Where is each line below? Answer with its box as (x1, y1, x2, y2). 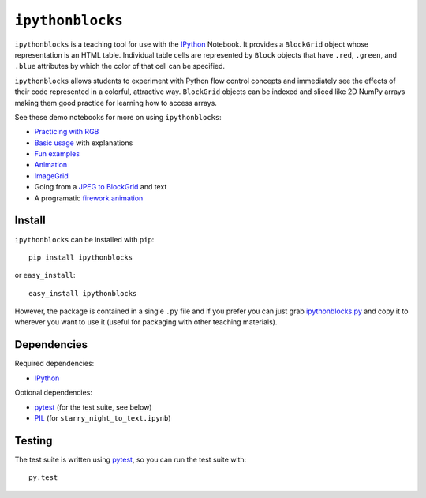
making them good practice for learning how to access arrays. (14, 98, 217, 107)
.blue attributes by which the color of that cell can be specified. (14, 62, 225, 71)
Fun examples (34, 149, 80, 159)
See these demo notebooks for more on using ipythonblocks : (14, 112, 222, 122)
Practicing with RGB (34, 127, 99, 137)
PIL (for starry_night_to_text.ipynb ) (34, 413, 171, 422)
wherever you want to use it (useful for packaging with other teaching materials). (14, 317, 278, 327)
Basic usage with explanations (34, 138, 133, 148)
